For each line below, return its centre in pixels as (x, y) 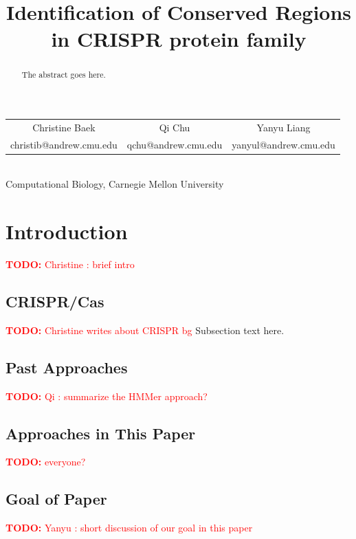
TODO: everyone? (46, 462)
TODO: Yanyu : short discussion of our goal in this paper (129, 528)
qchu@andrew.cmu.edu (175, 144)
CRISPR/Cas (55, 301)
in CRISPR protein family (179, 39)
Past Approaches (67, 367)
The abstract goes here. (64, 75)
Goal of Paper (56, 499)
